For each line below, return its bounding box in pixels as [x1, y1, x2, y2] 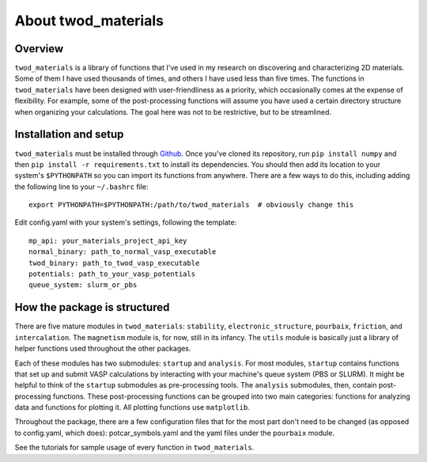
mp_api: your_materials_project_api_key [28, 236, 187, 245]
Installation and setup [14, 127, 124, 142]
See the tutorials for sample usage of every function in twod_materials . [14, 443, 255, 453]
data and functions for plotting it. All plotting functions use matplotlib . [14, 403, 251, 412]
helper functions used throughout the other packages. [14, 344, 191, 354]
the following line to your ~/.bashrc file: [14, 182, 149, 191]
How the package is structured [14, 301, 170, 314]
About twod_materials [14, 12, 164, 29]
